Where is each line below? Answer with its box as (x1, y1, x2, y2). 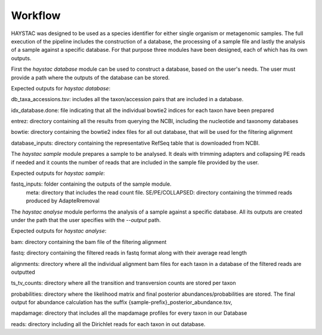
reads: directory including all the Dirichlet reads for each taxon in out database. (11, 320, 206, 327)
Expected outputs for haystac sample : (11, 170, 106, 177)
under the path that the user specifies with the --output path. (11, 216, 161, 223)
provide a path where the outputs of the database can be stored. (11, 74, 170, 81)
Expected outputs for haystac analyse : (11, 227, 107, 234)
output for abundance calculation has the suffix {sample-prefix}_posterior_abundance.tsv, (11, 299, 233, 306)
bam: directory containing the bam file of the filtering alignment (11, 238, 167, 245)
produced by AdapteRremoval (26, 197, 100, 205)
